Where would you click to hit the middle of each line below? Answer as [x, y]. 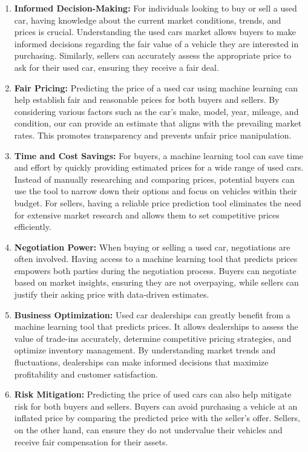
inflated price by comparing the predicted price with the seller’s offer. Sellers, [157, 418]
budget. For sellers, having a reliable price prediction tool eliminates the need [158, 202]
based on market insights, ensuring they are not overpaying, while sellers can [156, 282]
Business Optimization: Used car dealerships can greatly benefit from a [152, 314]
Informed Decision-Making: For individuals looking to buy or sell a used [156, 8]
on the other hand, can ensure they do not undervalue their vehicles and [148, 430]
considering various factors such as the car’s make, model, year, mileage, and [156, 111]
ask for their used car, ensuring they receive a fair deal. [116, 67]
